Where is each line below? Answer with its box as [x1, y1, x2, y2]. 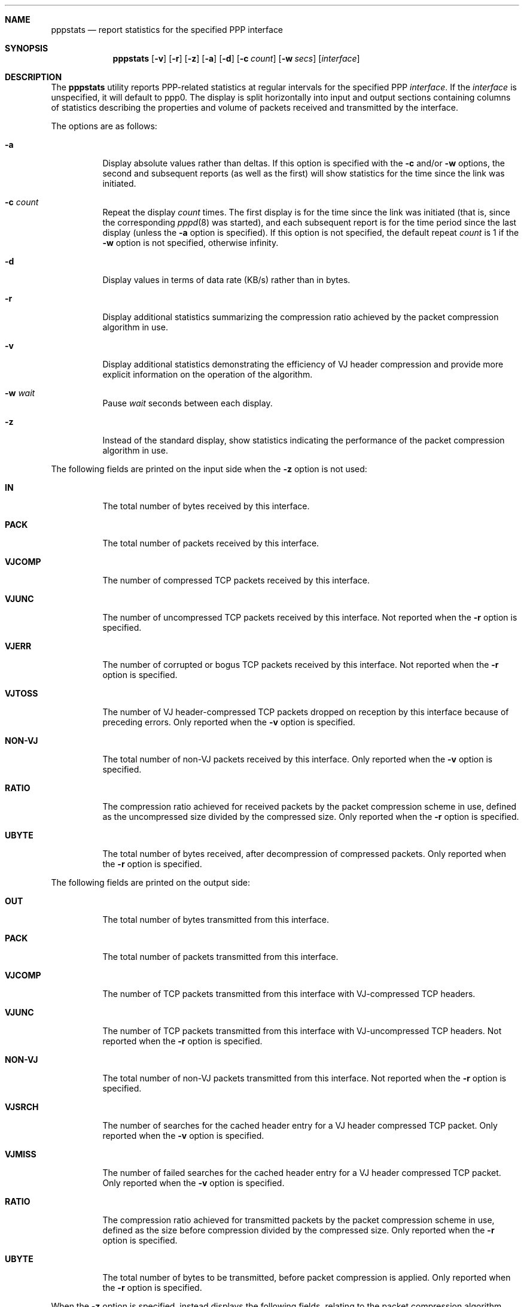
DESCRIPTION [5, 72, 62, 82]
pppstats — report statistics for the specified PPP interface [51, 25, 284, 35]
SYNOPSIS [5, 43, 48, 53]
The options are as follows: [51, 121, 157, 131]
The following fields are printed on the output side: [51, 877, 251, 887]
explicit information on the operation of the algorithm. [102, 369, 313, 379]
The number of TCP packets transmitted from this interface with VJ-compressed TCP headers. [102, 989, 476, 999]
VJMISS [5, 1149, 36, 1159]
